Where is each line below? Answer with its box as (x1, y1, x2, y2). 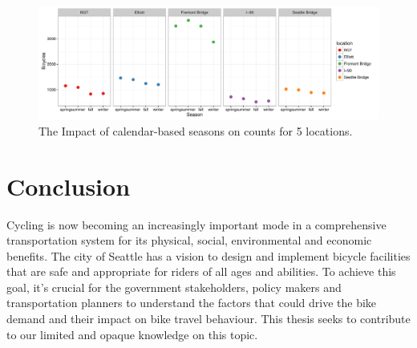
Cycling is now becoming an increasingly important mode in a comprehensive (6, 216, 387, 233)
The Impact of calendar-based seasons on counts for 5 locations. (38, 122, 353, 139)
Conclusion (6, 169, 131, 202)
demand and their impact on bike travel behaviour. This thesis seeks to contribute (6, 310, 411, 327)
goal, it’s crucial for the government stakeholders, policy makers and (6, 278, 342, 295)
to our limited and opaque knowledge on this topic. (6, 326, 258, 342)
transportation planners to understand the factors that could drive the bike (6, 294, 377, 311)
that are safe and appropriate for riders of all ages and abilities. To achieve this (6, 263, 396, 280)
